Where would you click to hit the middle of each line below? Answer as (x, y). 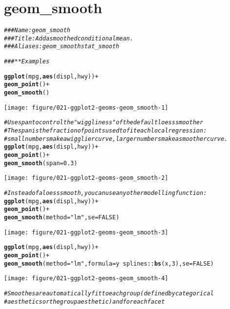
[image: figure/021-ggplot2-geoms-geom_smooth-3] (86, 232)
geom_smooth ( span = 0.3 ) (41, 163)
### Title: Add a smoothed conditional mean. (69, 38)
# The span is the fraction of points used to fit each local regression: (105, 131)
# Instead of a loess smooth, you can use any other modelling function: (105, 193)
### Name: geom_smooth (37, 30)
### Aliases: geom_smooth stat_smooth (62, 47)
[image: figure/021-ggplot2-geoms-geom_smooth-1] (86, 107)
